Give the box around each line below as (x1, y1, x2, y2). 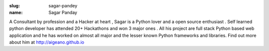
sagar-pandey (48, 3, 78, 8)
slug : (9, 3, 20, 8)
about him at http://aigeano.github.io (9, 39, 85, 45)
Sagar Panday (48, 10, 77, 16)
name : (9, 10, 23, 16)
